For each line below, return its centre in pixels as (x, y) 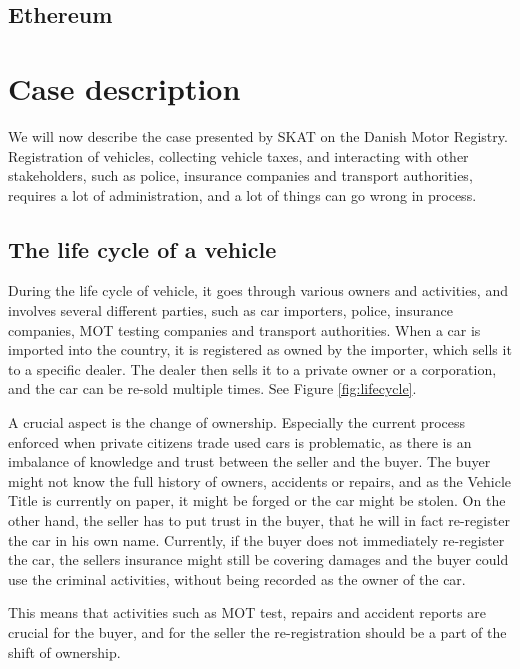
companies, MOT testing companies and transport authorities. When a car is (244, 329)
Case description (124, 87)
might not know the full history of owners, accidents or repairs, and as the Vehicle (260, 480)
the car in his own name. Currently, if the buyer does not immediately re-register (256, 539)
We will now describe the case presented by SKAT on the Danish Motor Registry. (258, 135)
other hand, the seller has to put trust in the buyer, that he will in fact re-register (259, 520)
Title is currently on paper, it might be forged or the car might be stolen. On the (257, 500)
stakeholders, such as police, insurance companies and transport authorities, (240, 175)
